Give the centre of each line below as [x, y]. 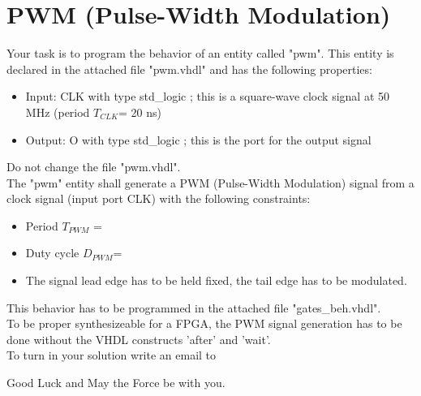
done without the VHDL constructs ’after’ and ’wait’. [139, 339]
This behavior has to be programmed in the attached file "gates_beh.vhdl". [194, 307]
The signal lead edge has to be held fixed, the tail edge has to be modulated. [216, 280]
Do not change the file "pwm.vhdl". [94, 167]
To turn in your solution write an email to [112, 355]
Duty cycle [52, 253]
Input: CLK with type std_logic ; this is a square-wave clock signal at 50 [207, 96]
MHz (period [58, 112]
